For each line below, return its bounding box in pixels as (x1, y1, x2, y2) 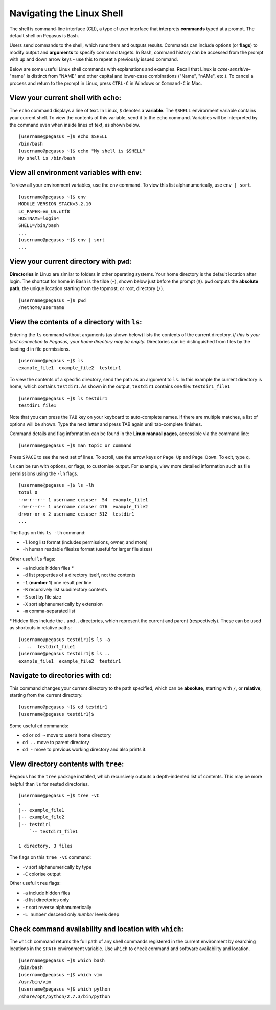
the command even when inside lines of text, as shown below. (9, 121, 140, 128)
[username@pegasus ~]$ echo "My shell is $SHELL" (18, 148, 146, 154)
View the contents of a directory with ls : (9, 318, 143, 326)
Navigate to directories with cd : (9, 671, 112, 680)
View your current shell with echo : (9, 94, 122, 102)
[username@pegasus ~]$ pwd (18, 297, 86, 303)
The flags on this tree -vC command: (9, 854, 91, 860)
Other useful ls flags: (9, 555, 56, 562)
